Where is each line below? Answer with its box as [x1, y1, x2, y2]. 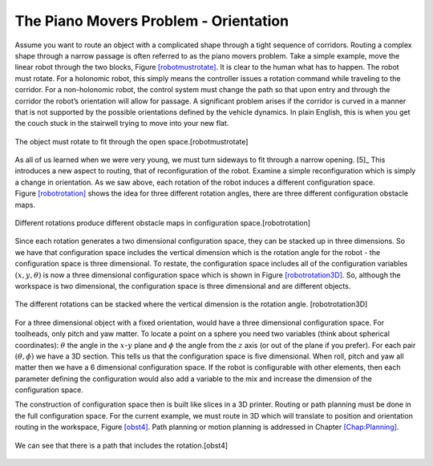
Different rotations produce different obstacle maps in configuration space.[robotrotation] [14, 218, 311, 228]
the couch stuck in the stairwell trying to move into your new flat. [14, 119, 229, 128]
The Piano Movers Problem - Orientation [14, 12, 289, 30]
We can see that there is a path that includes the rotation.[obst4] [14, 440, 229, 450]
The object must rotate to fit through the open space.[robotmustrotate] [14, 136, 249, 146]
